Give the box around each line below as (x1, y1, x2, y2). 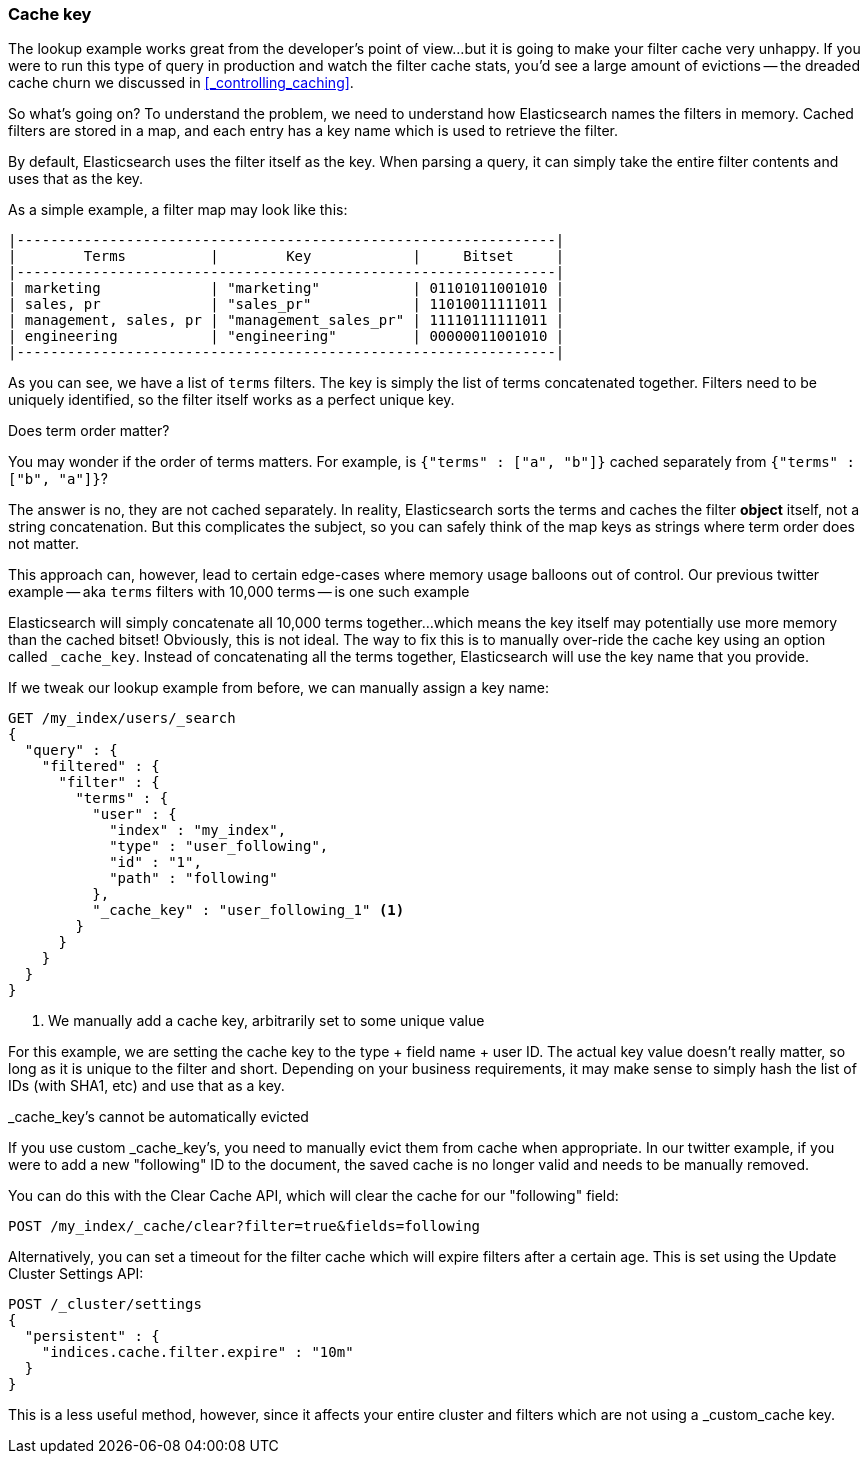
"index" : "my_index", (109, 822, 287, 839)
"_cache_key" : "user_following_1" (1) (92, 902, 405, 919)
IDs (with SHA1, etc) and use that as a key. (8, 1077, 285, 1095)
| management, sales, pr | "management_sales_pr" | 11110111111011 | (8, 312, 565, 329)
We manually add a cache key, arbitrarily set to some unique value (48, 1012, 485, 1030)
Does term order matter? (8, 422, 170, 440)
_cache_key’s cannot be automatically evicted (8, 1108, 309, 1126)
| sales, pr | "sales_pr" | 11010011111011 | (8, 296, 565, 313)
